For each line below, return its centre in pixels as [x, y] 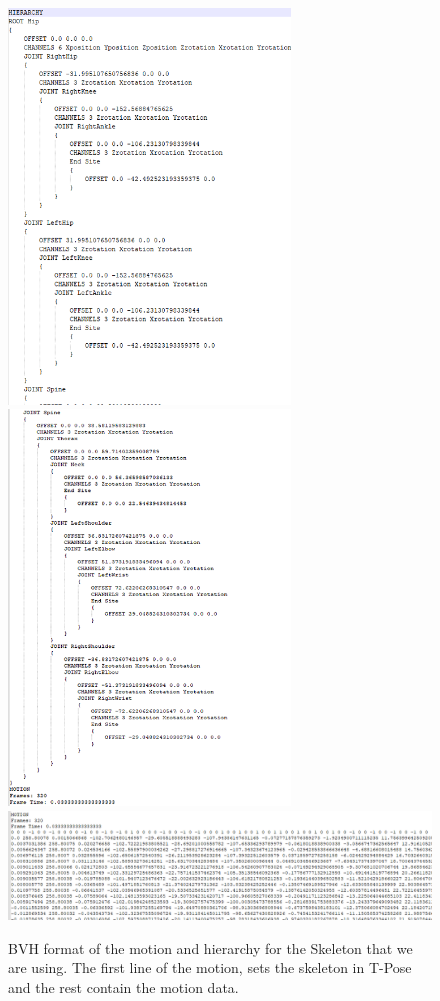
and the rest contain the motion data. [123, 986]
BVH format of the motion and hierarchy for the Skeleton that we [210, 947]
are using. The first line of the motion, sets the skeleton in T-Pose [210, 967]
